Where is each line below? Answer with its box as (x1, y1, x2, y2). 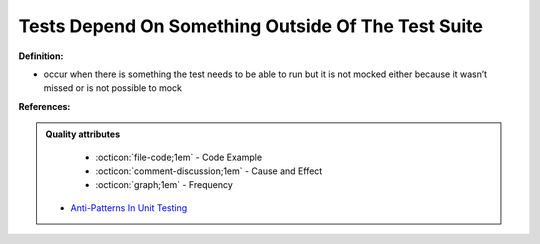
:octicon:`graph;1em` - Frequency (95, 179, 234, 191)
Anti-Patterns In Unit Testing (70, 201, 188, 214)
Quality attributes (45, 128, 120, 140)
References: (18, 100, 71, 112)
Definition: (18, 50, 64, 62)
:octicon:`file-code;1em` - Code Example (95, 151, 263, 163)
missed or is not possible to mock (43, 82, 182, 94)
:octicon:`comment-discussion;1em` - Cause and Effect (95, 165, 323, 177)
